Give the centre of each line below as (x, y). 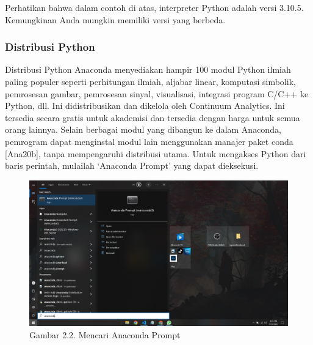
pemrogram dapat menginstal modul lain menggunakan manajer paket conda (149, 141)
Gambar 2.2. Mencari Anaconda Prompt (105, 334)
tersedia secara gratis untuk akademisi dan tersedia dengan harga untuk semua (153, 117)
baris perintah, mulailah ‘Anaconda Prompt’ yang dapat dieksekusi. (132, 165)
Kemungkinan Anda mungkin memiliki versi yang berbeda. (115, 19)
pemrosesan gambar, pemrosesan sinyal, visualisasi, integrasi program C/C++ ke (157, 93)
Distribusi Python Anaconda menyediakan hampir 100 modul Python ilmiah (148, 69)
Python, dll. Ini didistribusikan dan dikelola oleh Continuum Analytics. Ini (145, 106)
